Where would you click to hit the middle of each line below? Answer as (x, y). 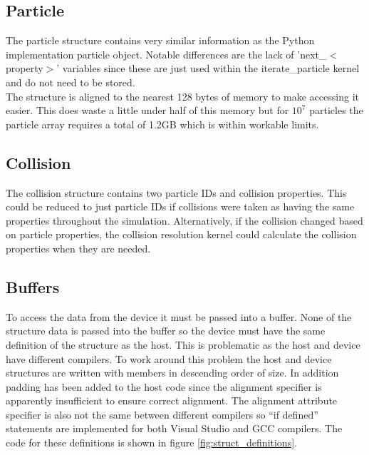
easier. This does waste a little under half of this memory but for (147, 110)
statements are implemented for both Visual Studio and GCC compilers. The (174, 428)
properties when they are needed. (78, 248)
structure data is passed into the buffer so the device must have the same (166, 331)
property (25, 68)
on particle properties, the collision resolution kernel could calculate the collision (181, 234)
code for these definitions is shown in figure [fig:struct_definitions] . (151, 443)
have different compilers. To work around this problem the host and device (169, 358)
